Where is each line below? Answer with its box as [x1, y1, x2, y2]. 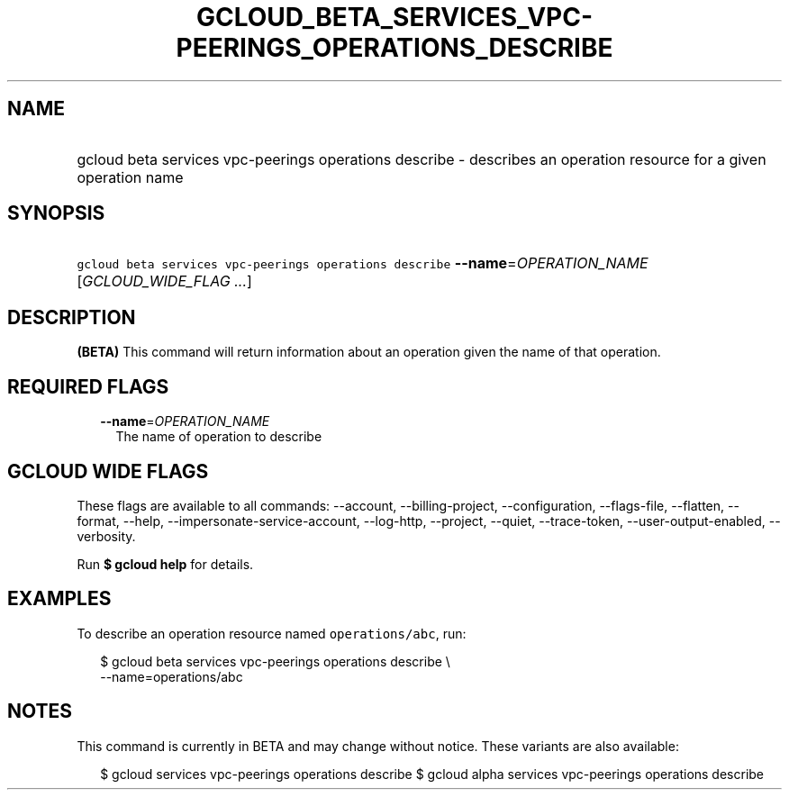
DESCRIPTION [7, 305, 136, 329]
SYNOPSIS [7, 202, 105, 225]
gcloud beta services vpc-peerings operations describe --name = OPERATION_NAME [77, 254, 648, 273]
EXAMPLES [7, 587, 112, 611]
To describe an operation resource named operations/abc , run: [77, 625, 467, 641]
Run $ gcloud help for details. [77, 556, 254, 572]
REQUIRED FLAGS [7, 375, 169, 398]
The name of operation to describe [115, 429, 322, 445]
